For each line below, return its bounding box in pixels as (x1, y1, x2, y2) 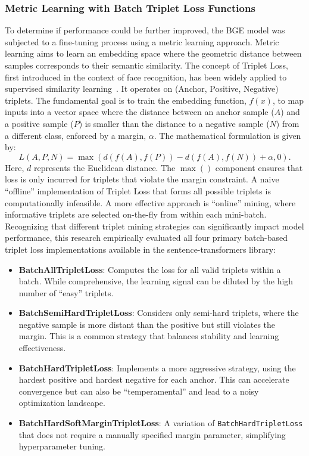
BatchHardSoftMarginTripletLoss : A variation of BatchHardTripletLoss (18, 417, 303, 429)
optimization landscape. (18, 396, 105, 409)
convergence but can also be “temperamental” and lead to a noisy (18, 384, 259, 397)
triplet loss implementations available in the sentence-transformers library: (5, 243, 276, 255)
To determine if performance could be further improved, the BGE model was (5, 24, 285, 36)
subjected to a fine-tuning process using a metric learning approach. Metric (5, 35, 279, 48)
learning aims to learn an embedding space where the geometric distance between (5, 47, 302, 60)
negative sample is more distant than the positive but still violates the (18, 318, 276, 330)
